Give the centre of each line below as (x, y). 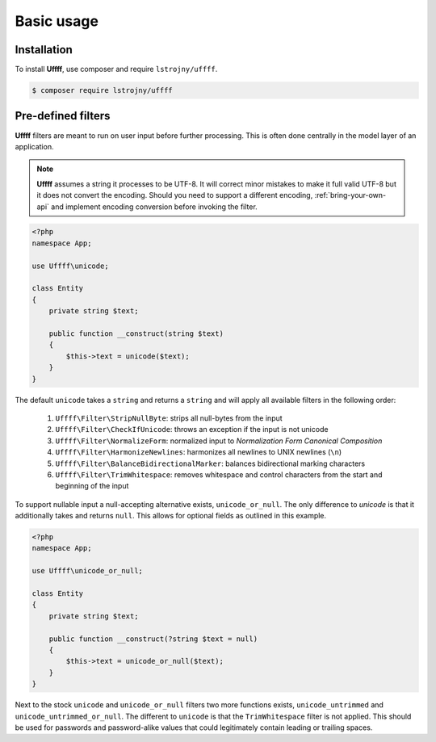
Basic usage (57, 21)
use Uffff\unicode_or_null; (87, 571)
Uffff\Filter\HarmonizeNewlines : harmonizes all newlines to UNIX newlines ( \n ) (199, 452)
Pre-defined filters (63, 116)
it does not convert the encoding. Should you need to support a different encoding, (175, 195)
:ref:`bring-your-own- (350, 195)
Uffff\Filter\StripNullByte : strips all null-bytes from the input (169, 418)
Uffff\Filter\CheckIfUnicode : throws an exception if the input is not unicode (192, 430)
